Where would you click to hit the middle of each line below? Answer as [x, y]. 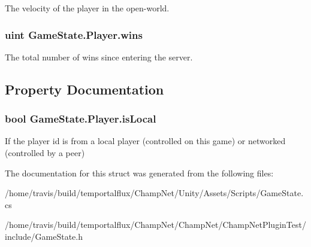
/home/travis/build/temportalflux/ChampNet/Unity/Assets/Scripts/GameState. [154, 193]
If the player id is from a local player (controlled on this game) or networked [145, 141]
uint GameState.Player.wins [74, 34]
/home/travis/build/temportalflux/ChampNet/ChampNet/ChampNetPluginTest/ [155, 225]
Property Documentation [84, 89]
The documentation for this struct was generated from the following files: [139, 173]
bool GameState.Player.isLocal [81, 119]
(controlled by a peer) [45, 153]
